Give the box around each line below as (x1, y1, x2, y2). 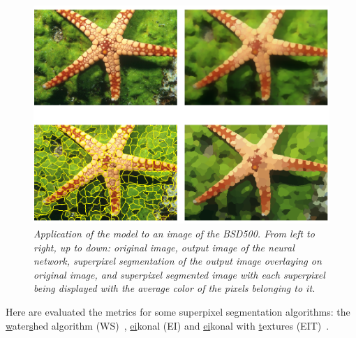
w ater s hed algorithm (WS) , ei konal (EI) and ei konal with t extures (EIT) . (6, 318, 329, 332)
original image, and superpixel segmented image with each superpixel (34, 267, 325, 281)
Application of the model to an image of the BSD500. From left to (34, 226, 315, 241)
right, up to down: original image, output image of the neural (34, 240, 295, 254)
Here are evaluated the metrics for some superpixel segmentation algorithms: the (6, 304, 350, 319)
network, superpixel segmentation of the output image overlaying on (34, 253, 322, 268)
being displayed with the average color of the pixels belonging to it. (34, 281, 316, 295)
